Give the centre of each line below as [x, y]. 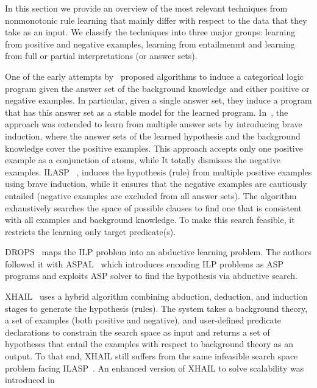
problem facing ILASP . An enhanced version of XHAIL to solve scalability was [155, 368]
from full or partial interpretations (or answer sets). [101, 56]
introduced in [30, 380]
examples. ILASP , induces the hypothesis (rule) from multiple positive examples [158, 171]
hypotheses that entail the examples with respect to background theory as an [149, 344]
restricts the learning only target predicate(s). [91, 231]
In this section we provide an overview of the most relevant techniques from [146, 8]
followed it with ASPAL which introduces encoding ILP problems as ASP [144, 263]
